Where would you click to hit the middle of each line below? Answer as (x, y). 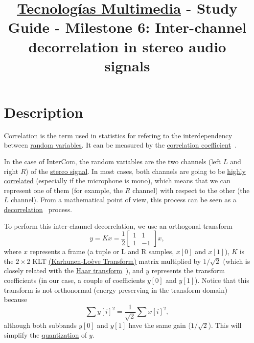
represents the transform (188, 270)
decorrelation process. (38, 209)
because (16, 299)
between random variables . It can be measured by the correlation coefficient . (120, 145)
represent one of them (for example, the (63, 190)
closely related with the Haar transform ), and (74, 270)
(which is (236, 261)
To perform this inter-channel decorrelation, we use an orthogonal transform (118, 225)
